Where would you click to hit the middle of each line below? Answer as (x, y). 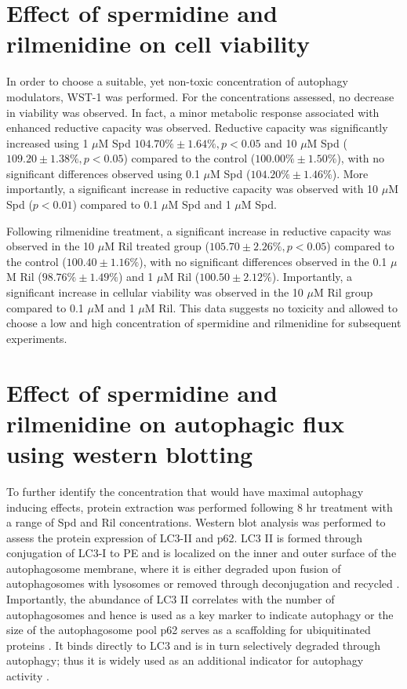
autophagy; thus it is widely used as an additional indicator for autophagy (185, 660)
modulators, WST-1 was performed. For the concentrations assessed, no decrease (200, 96)
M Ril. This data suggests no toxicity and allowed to (271, 307)
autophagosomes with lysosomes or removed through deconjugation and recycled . (203, 583)
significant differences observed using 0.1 (103, 173)
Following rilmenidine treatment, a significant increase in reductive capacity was (199, 230)
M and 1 (114, 307)
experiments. (37, 338)
